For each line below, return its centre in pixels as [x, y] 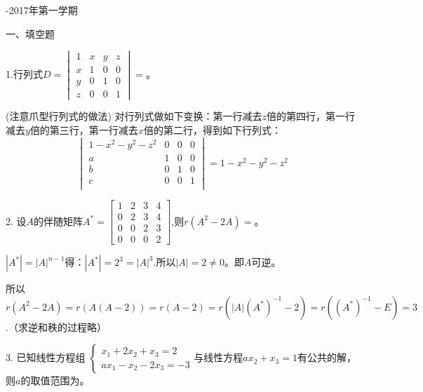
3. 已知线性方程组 [46, 357]
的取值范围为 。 [55, 380]
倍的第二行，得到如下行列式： [212, 130]
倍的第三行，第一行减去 [84, 130]
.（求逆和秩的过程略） [56, 326]
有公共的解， [327, 357]
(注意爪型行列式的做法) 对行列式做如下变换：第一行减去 [134, 116]
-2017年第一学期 [42, 10]
